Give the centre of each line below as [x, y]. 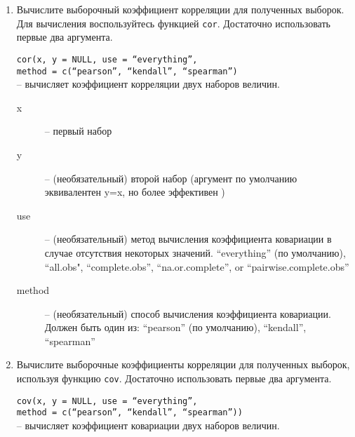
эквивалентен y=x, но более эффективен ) [135, 192]
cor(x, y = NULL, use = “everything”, [107, 59]
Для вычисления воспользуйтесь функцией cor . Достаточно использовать [173, 23]
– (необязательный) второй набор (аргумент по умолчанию [171, 178]
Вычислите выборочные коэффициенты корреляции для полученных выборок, [183, 364]
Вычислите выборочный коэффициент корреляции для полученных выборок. [180, 9]
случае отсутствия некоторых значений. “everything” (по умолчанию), [195, 252]
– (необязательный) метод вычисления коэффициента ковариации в [188, 239]
